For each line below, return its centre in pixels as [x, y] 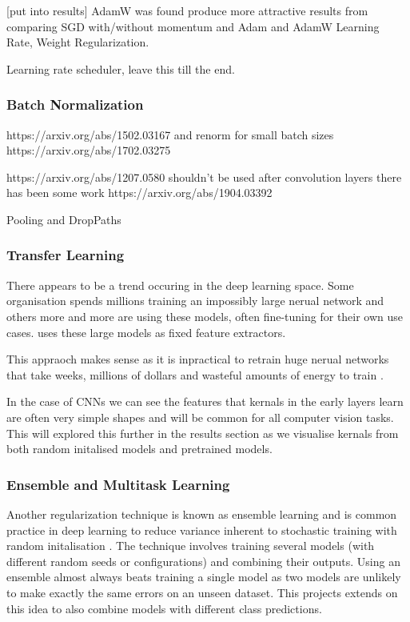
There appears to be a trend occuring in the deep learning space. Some [180, 285]
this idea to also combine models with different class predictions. [164, 608]
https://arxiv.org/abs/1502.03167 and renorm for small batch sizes [170, 134]
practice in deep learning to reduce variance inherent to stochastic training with [202, 530]
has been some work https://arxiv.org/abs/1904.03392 [139, 193]
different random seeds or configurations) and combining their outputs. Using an [203, 561]
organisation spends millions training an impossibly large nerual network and [195, 301]
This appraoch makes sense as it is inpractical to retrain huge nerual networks [198, 359]
